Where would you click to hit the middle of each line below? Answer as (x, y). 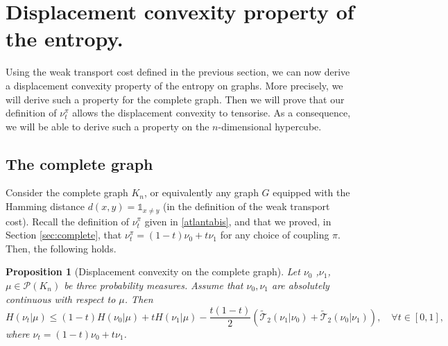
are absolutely (300, 285)
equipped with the (311, 192)
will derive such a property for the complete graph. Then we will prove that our (175, 99)
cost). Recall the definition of (67, 221)
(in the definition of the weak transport (247, 206)
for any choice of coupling (275, 235)
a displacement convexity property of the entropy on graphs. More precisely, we (174, 85)
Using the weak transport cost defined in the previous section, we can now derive (178, 72)
